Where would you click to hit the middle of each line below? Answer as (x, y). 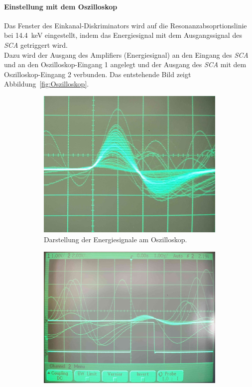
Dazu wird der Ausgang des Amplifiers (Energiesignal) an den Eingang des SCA (126, 54)
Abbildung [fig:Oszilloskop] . (47, 84)
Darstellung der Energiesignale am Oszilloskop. (116, 239)
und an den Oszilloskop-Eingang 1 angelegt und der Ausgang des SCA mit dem (125, 64)
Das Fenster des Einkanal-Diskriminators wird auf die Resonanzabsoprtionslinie (126, 25)
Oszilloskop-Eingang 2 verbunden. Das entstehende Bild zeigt (98, 74)
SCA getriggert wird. (36, 45)
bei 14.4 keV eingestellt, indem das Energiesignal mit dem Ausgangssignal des (123, 35)
